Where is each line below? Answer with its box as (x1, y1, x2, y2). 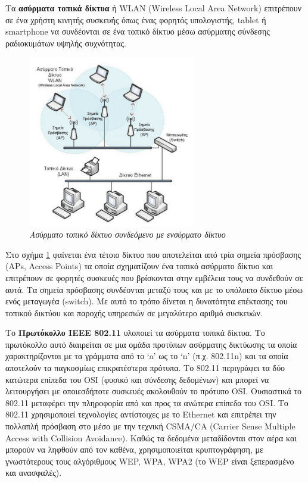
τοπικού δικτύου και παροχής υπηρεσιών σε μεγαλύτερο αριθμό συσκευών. (5, 306, 263, 319)
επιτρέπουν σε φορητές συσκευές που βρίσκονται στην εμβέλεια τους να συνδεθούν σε (5, 271, 303, 283)
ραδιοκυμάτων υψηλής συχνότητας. (5, 36, 126, 49)
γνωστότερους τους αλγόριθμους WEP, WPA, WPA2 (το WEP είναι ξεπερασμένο (5, 454, 294, 467)
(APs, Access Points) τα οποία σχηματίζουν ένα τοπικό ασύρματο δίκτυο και (5, 260, 273, 272)
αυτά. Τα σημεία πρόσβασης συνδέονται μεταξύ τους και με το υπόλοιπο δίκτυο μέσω (5, 283, 303, 295)
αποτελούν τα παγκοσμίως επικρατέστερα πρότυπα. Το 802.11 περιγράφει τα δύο (5, 362, 285, 374)
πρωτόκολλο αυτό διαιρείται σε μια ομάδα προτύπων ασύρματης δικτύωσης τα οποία (5, 338, 297, 350)
